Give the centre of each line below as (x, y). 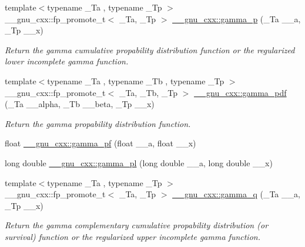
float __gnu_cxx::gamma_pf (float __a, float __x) (100, 143)
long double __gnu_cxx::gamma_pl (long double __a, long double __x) (139, 162)
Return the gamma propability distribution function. (98, 123)
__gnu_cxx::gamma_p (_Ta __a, (237, 18)
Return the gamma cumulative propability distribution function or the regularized (150, 49)
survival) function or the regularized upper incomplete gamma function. (133, 236)
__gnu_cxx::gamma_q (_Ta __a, (236, 194)
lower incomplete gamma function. (67, 61)
